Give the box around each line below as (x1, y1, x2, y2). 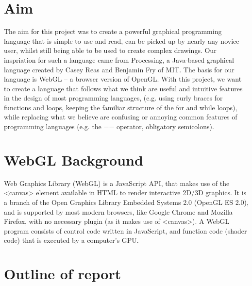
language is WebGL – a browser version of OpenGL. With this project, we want (4, 74, 242, 84)
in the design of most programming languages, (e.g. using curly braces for (4, 93, 223, 103)
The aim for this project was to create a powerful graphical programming (4, 26, 222, 36)
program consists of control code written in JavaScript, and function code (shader (4, 225, 247, 236)
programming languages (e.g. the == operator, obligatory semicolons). (4, 121, 214, 132)
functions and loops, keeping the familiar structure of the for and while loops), (4, 102, 237, 112)
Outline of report (4, 264, 121, 284)
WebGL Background (4, 150, 143, 169)
